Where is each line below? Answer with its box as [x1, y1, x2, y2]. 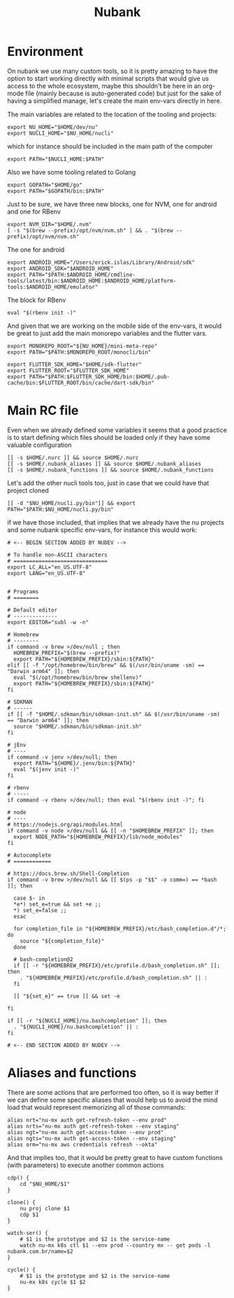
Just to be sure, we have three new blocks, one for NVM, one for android [7, 200, 217, 208]
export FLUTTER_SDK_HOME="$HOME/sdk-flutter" [7, 361, 142, 368]
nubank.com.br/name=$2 [7, 1248, 73, 1255]
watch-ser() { [7, 1229, 49, 1236]
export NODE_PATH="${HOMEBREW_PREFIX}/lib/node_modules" [13, 833, 183, 841]
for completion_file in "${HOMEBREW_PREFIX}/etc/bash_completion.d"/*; [13, 925, 227, 932]
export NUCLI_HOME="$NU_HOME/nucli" [7, 130, 114, 137]
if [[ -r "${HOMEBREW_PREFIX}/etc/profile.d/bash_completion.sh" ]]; [13, 962, 220, 969]
